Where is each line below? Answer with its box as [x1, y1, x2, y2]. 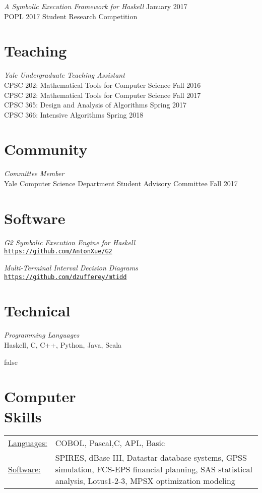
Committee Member [4, 168, 64, 179]
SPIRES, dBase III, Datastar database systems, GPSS [55, 452, 247, 464]
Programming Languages [4, 330, 80, 340]
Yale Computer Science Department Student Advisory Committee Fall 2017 [4, 178, 238, 188]
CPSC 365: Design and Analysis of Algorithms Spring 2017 [4, 99, 187, 110]
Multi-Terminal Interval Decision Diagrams [4, 262, 138, 272]
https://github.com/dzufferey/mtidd [4, 273, 127, 281]
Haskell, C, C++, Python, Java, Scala [4, 339, 122, 350]
